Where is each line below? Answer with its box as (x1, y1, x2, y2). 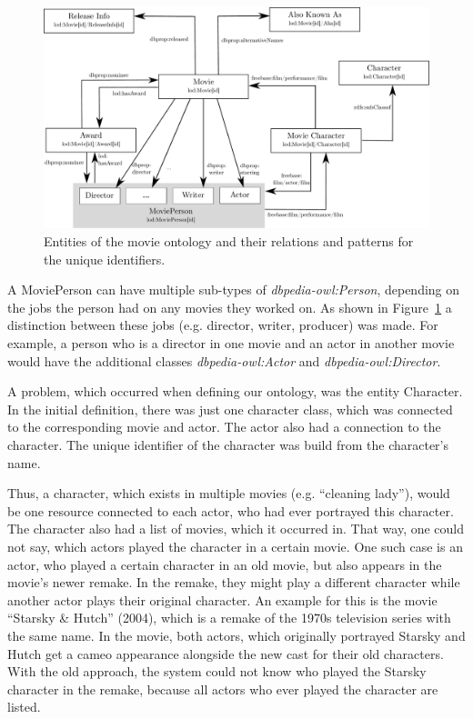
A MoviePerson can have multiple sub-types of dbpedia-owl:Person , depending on (7, 280, 460, 299)
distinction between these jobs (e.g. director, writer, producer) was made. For (7, 315, 438, 335)
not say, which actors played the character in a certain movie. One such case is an (7, 536, 463, 555)
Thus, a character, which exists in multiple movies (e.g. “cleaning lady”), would (7, 484, 450, 503)
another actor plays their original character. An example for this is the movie (7, 590, 438, 609)
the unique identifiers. (44, 249, 166, 268)
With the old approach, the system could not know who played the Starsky (7, 662, 427, 681)
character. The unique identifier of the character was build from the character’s (7, 435, 449, 454)
